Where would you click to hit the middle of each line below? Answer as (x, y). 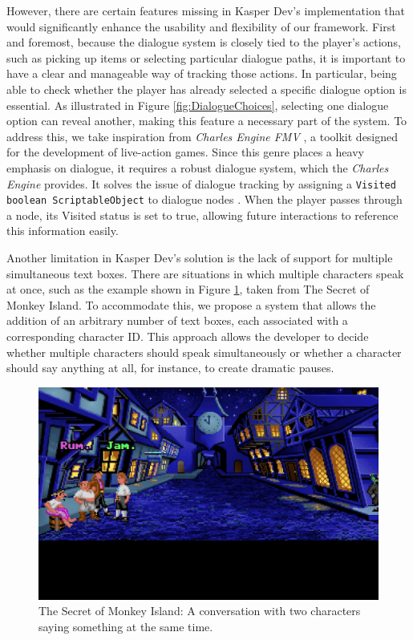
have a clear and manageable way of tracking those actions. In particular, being (202, 73)
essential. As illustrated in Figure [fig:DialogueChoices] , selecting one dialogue (198, 105)
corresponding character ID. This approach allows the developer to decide (188, 336)
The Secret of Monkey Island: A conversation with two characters (200, 611)
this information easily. (63, 231)
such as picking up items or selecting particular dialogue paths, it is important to (206, 57)
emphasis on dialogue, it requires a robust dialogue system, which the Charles (198, 167)
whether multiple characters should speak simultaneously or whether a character (204, 352)
